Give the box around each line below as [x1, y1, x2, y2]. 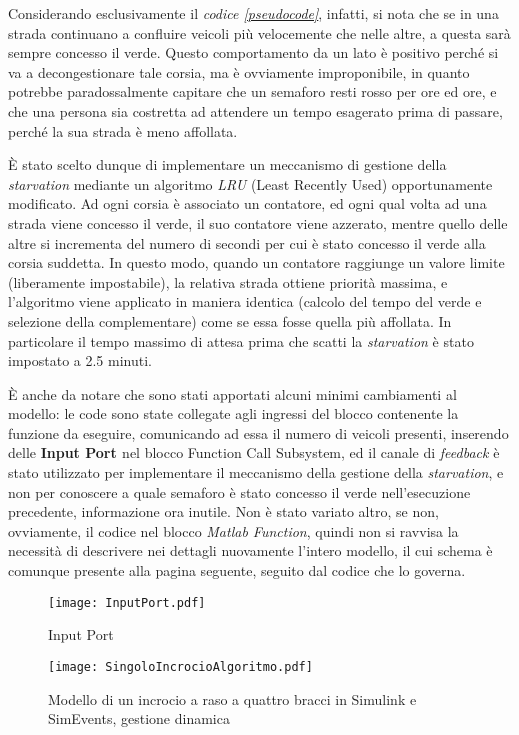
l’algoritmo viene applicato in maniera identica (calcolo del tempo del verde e [8, 291, 482, 312]
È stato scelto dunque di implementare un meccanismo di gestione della [8, 154, 447, 175]
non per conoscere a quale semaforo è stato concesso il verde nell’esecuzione [8, 481, 471, 502]
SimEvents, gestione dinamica [48, 708, 230, 729]
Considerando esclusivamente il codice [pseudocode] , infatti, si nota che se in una [8, 3, 499, 23]
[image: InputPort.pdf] [48, 595, 206, 610]
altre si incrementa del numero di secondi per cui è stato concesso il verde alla [8, 232, 486, 253]
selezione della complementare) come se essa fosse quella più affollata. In [8, 310, 452, 331]
